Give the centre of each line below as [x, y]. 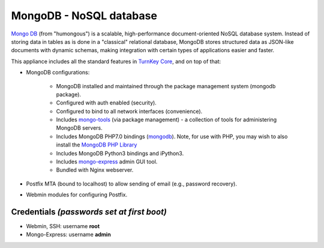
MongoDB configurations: [58, 73]
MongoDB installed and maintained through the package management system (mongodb [166, 86]
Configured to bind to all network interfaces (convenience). [129, 111]
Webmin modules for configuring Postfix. [77, 195]
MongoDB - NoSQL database [84, 16]
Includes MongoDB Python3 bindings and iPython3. [120, 153]
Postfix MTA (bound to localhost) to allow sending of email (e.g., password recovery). [131, 184]
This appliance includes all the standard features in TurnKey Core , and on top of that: [116, 61]
